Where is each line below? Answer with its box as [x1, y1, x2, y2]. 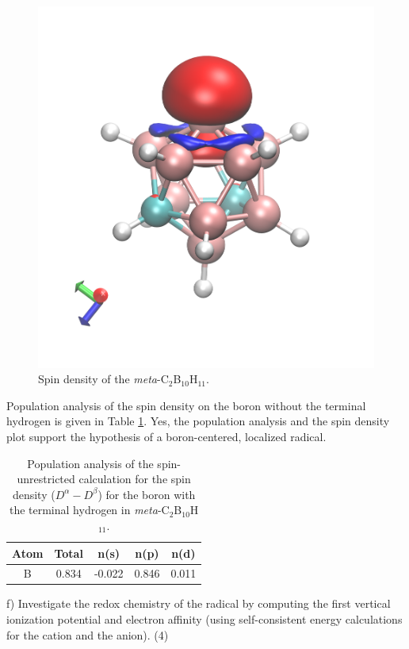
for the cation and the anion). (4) [6, 626, 169, 643]
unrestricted [17, 470, 75, 487]
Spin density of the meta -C [38, 371, 169, 387]
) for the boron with [97, 486, 196, 502]
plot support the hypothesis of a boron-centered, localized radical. [6, 428, 327, 444]
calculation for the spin [78, 470, 191, 487]
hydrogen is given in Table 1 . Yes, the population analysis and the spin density [6, 413, 390, 429]
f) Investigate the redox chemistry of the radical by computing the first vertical [6, 595, 391, 612]
